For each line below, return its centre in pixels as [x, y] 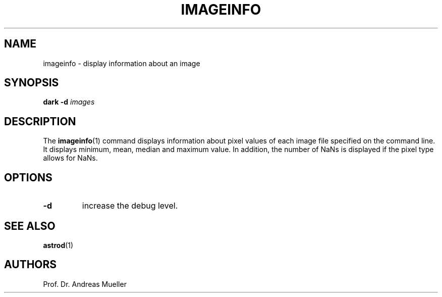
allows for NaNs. [70, 158]
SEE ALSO [30, 226]
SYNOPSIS [32, 83]
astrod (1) [58, 245]
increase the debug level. [130, 206]
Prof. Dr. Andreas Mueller [85, 284]
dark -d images [69, 102]
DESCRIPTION [40, 121]
